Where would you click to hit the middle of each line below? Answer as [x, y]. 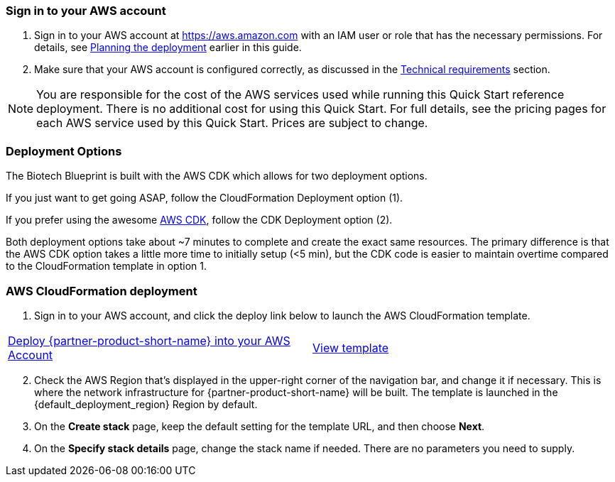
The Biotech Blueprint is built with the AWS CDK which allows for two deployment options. [217, 176]
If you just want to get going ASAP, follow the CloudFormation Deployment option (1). [205, 198]
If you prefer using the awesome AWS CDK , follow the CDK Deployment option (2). [199, 220]
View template [351, 347]
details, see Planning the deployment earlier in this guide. [168, 48]
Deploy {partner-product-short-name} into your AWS [149, 340]
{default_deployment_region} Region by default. [146, 404]
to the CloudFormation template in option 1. [106, 266]
